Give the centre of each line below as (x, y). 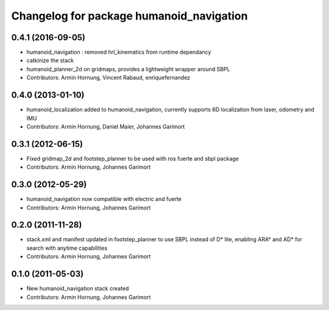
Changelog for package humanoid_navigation (129, 16)
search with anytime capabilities (67, 248)
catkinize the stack (50, 60)
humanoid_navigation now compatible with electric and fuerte (104, 199)
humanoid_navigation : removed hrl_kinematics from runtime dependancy (119, 52)
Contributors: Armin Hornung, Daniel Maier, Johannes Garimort (106, 126)
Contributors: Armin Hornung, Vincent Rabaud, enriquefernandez (108, 78)
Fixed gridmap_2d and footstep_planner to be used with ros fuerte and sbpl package (133, 158)
